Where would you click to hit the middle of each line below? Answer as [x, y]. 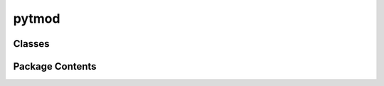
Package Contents [55, 66]
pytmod [37, 18]
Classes [31, 44]
